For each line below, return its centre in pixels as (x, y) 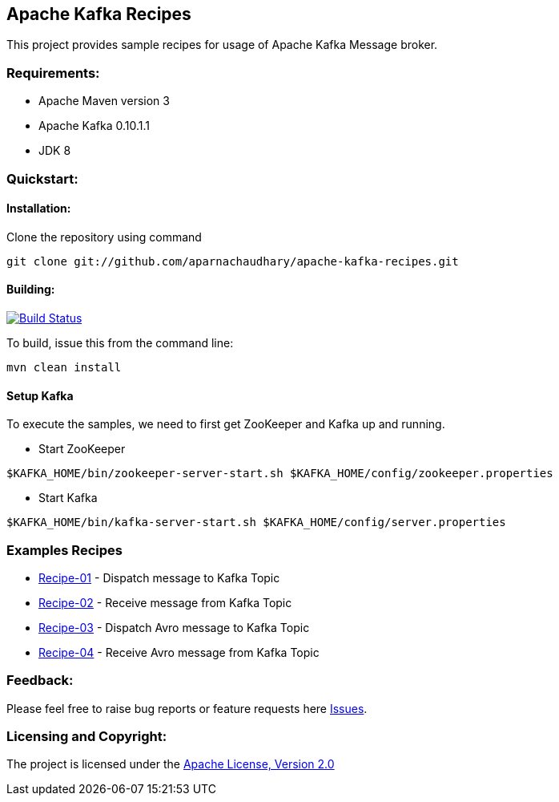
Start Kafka (68, 498)
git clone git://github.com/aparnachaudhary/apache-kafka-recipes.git (233, 261)
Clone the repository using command (104, 237)
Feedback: (40, 680)
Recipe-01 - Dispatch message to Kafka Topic (159, 577)
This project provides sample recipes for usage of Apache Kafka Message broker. (222, 45)
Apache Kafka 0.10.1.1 (95, 126)
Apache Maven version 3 (104, 101)
